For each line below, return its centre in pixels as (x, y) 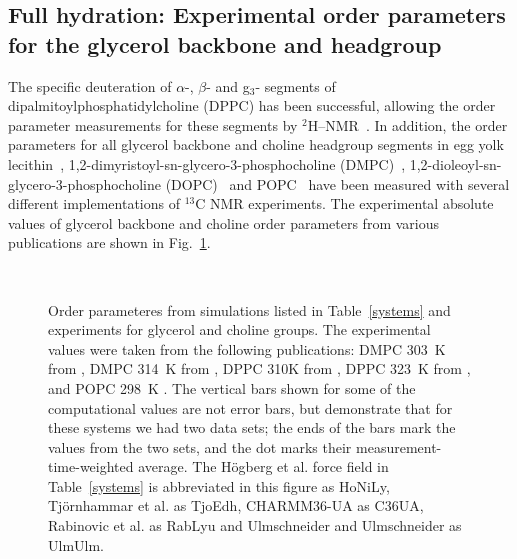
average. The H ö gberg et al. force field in (263, 466)
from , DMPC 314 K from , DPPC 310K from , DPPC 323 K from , (259, 368)
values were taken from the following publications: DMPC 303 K (247, 348)
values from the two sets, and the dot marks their (200, 446)
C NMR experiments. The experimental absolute (344, 203)
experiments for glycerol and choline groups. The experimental (239, 329)
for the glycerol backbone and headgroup (225, 43)
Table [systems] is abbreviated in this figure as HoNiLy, (219, 485)
